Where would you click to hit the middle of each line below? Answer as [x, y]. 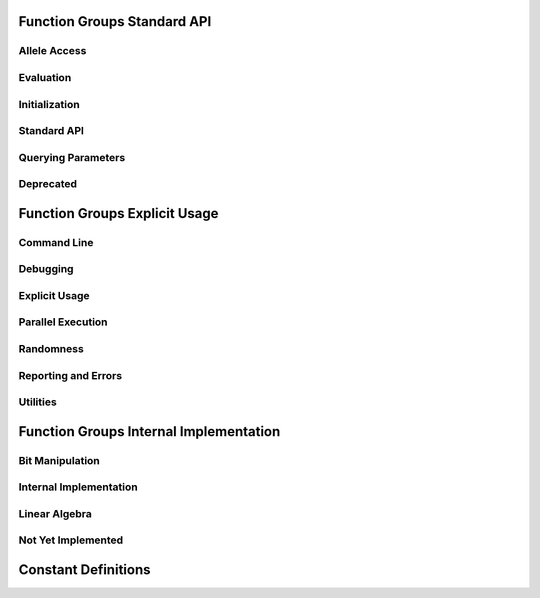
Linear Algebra [55, 513]
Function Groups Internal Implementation [149, 431]
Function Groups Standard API [115, 21]
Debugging [46, 269]
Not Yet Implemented [71, 540]
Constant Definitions [84, 570]
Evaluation [45, 77]
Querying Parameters [72, 157]
